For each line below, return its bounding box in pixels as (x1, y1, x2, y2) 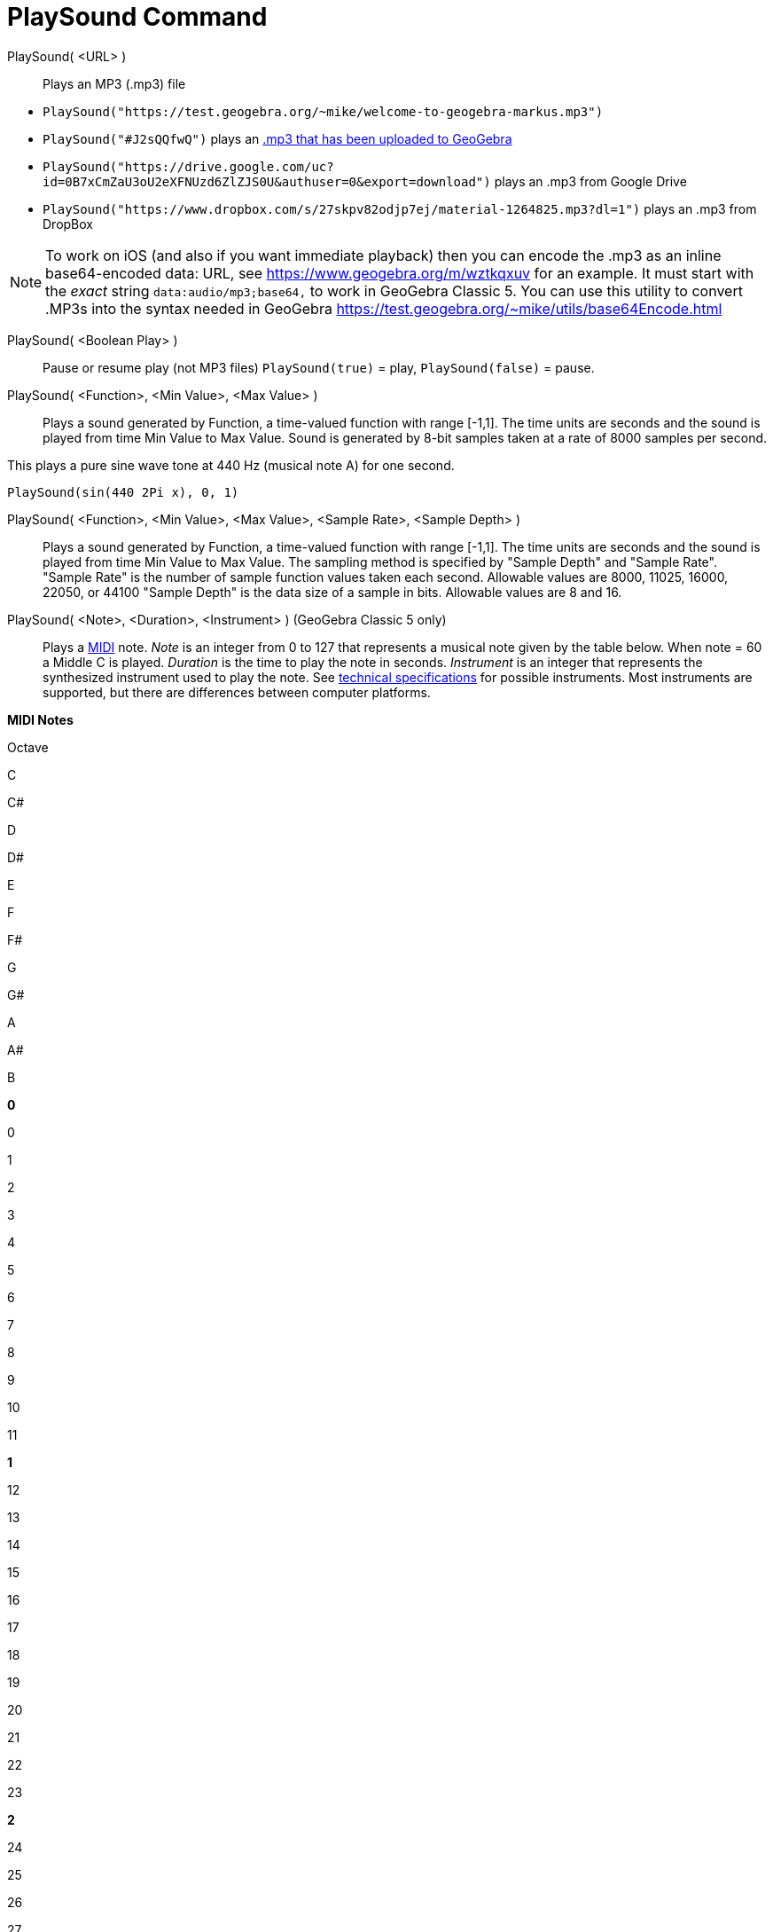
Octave (7, 739, 49, 755)
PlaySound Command (7, 2, 268, 32)
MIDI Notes (7, 711, 74, 727)
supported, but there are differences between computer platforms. (43, 684, 431, 700)
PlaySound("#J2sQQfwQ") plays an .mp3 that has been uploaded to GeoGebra (43, 130, 512, 146)
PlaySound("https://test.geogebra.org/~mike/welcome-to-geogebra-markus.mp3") (43, 104, 604, 119)
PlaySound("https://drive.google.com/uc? (43, 159, 334, 174)
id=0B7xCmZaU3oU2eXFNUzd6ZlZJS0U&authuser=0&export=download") (43, 174, 491, 189)
